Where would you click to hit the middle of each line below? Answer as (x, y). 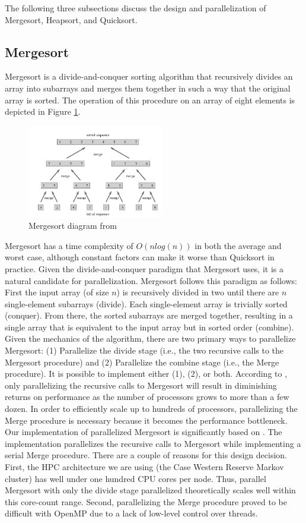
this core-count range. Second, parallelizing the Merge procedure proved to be (146, 501)
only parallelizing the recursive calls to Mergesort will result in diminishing (141, 385)
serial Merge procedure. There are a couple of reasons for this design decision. (146, 455)
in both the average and (238, 245)
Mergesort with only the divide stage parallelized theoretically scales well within (150, 490)
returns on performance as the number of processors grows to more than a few (147, 397)
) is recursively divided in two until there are (198, 292)
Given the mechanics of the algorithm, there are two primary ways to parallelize (150, 338)
